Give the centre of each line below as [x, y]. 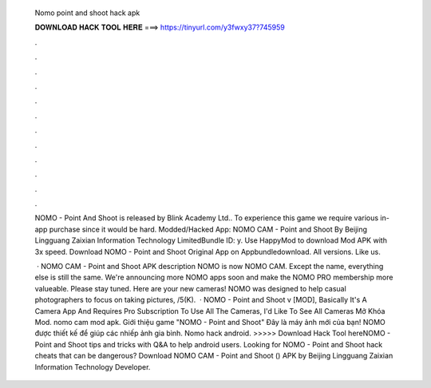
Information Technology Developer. [93, 366]
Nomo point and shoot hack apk [87, 13]
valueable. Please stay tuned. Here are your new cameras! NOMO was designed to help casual [190, 288]
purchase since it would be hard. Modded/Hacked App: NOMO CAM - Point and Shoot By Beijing [208, 229]
